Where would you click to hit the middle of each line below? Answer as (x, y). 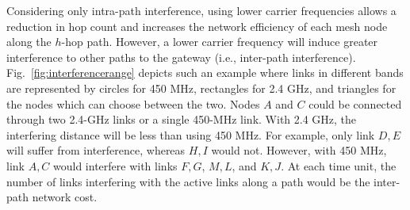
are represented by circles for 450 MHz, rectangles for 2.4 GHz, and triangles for (201, 88)
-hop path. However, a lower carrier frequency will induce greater (220, 42)
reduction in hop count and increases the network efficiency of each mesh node (197, 26)
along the (29, 42)
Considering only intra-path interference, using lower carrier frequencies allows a (201, 10)
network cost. (65, 197)
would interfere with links (115, 165)
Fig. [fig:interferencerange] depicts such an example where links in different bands (205, 73)
